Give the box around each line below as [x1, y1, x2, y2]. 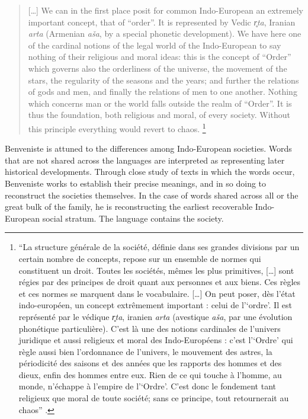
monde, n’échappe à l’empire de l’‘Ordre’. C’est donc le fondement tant [18, 380, 276, 392]
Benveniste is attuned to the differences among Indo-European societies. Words [5, 142, 292, 155]
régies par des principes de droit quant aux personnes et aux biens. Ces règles [18, 276, 301, 288]
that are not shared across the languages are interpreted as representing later [5, 153, 285, 166]
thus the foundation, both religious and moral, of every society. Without [28, 108, 290, 121]
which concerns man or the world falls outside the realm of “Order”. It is [28, 97, 292, 109]
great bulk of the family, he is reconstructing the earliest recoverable [5, 200, 253, 213]
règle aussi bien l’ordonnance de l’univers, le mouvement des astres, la [18, 345, 272, 357]
